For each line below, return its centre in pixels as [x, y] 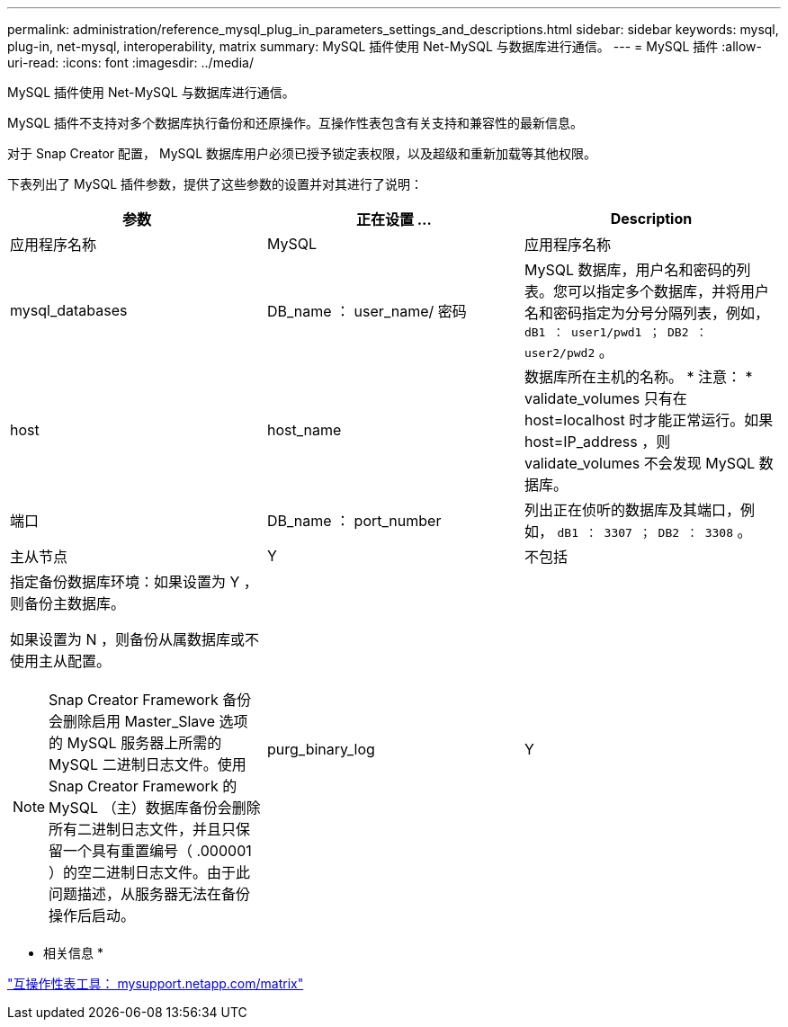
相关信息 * [73, 953]
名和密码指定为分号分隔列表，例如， [646, 313]
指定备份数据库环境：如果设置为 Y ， [134, 582]
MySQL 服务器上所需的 [144, 743]
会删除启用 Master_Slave [132, 721]
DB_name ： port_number [354, 521]
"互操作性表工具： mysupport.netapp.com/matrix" [156, 983]
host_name [304, 430]
